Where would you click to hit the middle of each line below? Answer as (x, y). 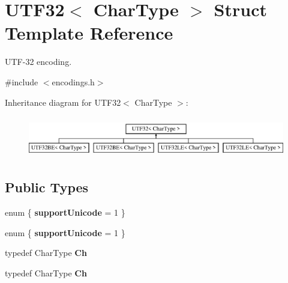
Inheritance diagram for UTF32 (63, 102)
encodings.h (73, 81)
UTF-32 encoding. (38, 62)
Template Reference (89, 33)
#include (22, 81)
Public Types (47, 187)
